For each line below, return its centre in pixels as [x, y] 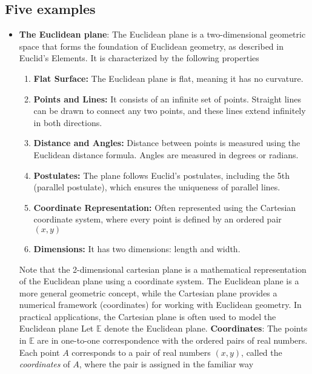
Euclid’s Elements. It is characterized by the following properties [139, 58]
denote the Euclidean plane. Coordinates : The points [206, 328]
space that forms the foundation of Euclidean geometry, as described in [151, 46]
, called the [262, 352]
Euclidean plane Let [56, 328]
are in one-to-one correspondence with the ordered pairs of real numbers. [172, 340]
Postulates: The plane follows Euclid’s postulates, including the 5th [161, 175]
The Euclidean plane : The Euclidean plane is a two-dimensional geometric [162, 34]
